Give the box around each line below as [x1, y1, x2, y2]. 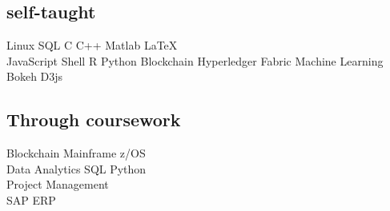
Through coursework [6, 107, 181, 132]
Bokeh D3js [6, 68, 63, 85]
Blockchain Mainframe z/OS [6, 145, 146, 161]
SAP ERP [6, 191, 56, 208]
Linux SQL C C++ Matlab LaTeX [6, 37, 178, 54]
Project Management [6, 176, 109, 193]
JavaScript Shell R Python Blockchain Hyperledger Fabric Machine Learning [6, 52, 384, 69]
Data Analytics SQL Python [6, 160, 147, 177]
